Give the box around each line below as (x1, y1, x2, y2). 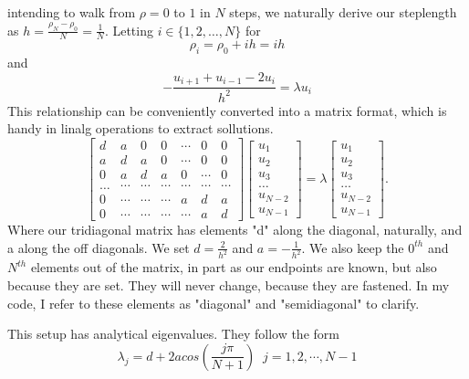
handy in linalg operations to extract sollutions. (7, 119, 274, 138)
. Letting (104, 20, 153, 39)
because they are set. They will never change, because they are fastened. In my (7, 276, 450, 295)
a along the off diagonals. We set (7, 237, 190, 257)
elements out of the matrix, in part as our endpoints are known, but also (30, 258, 437, 277)
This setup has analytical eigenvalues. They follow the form (7, 324, 339, 343)
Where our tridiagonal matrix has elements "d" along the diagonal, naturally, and (7, 220, 463, 239)
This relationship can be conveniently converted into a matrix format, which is (7, 100, 447, 120)
